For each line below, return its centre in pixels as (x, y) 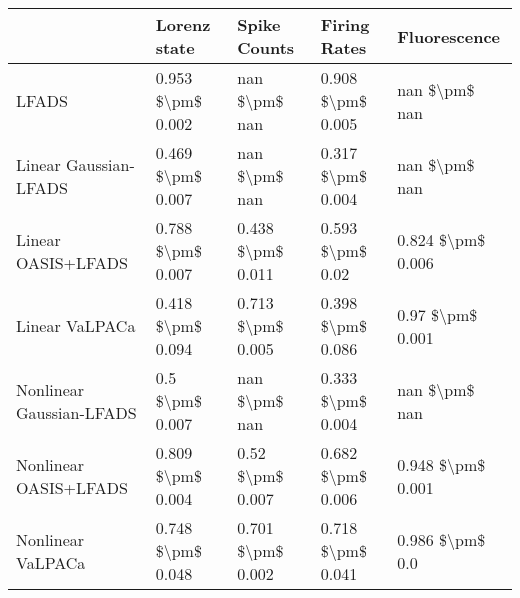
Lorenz (183, 24)
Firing (345, 24)
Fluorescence (449, 36)
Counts (266, 47)
